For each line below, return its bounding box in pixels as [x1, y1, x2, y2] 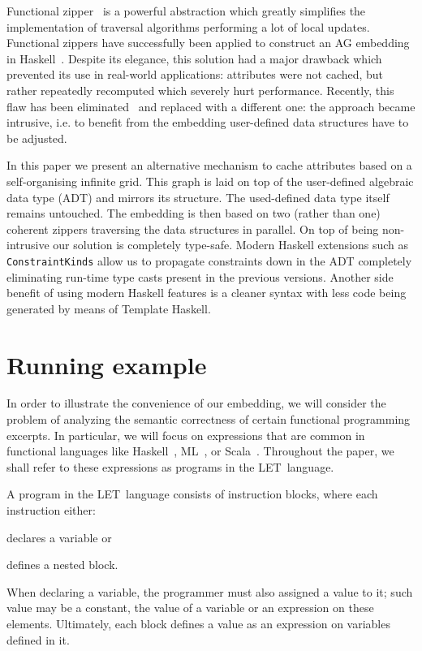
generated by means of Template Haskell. [6, 300, 211, 317]
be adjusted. [6, 129, 67, 146]
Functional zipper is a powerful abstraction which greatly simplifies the [6, 2, 366, 19]
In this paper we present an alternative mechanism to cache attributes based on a [6, 157, 412, 174]
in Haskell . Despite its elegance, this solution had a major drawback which [6, 50, 382, 67]
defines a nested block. [6, 556, 118, 573]
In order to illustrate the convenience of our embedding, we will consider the [6, 394, 386, 412]
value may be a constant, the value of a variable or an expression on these [6, 599, 374, 616]
